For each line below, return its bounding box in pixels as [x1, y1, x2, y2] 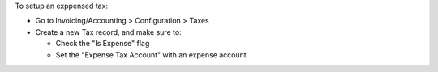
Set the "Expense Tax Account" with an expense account [55, 49, 247, 60]
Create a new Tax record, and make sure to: [35, 27, 182, 36]
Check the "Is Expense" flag [55, 39, 150, 49]
